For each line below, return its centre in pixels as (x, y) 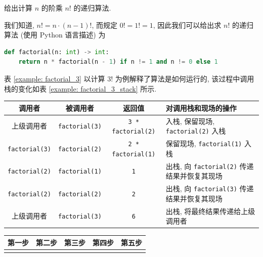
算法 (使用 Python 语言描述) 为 (55, 35)
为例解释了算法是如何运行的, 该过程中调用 (185, 78)
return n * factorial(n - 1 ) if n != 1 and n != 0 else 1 (118, 62)
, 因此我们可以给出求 (187, 25)
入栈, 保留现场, (190, 121)
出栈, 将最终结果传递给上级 (210, 211)
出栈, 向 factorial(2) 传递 (210, 166)
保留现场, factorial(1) (204, 143)
